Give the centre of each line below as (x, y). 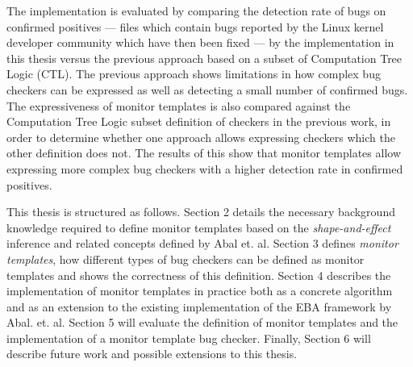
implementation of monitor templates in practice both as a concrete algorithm (200, 291)
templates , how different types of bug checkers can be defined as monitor (186, 259)
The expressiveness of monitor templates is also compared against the (179, 105)
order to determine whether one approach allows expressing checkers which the (201, 137)
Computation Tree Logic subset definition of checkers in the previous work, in (199, 121)
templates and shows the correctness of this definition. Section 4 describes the (199, 275)
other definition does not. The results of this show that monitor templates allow (204, 153)
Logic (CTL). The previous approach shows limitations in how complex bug (194, 74)
